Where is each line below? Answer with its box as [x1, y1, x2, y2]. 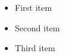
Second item [14, 21, 60, 34]
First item [14, 1, 52, 13]
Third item [14, 42, 55, 54]
